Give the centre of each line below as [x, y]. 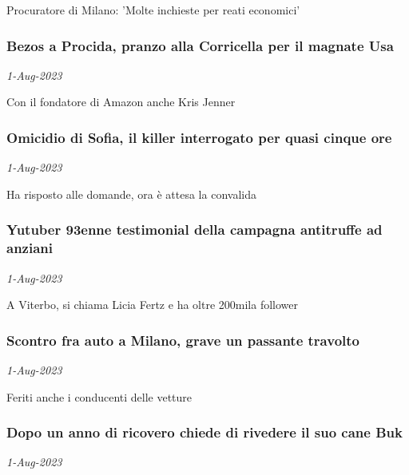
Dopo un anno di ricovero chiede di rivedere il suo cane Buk [204, 432]
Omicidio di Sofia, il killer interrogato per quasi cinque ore [199, 137]
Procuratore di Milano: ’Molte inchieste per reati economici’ [153, 10]
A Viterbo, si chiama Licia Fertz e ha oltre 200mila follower [152, 305]
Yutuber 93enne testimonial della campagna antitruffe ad [195, 230]
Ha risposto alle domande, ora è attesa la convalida [131, 194]
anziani [30, 248]
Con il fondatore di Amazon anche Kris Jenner [121, 102]
